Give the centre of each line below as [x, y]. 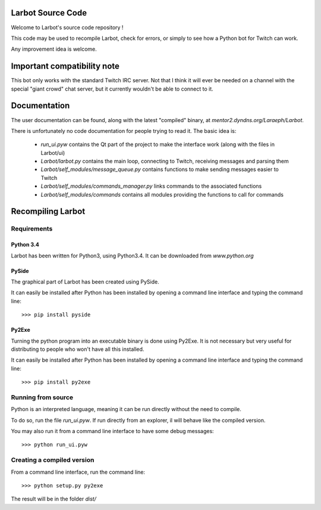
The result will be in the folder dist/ [53, 499]
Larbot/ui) [53, 153]
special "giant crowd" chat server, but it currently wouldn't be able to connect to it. [112, 89]
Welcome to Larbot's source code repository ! [67, 27]
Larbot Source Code [49, 13]
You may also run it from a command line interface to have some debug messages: [112, 431]
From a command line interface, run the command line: [78, 472]
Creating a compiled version [53, 460]
